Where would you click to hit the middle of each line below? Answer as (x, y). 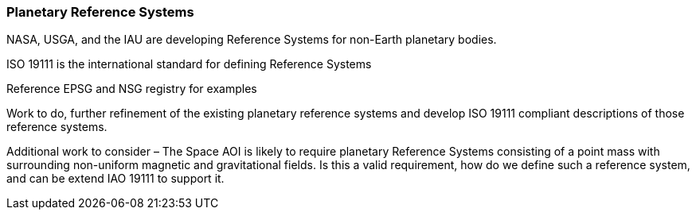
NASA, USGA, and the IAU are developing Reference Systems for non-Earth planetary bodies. (252, 40)
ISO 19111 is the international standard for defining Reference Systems (189, 64)
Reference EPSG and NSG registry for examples (132, 89)
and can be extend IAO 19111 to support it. (115, 179)
